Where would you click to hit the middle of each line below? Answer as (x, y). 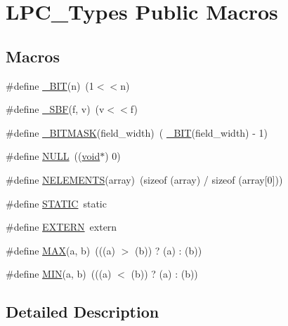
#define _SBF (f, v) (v (55, 109)
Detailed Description (83, 312)
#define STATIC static (56, 203)
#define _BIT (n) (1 (50, 85)
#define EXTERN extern (61, 227)
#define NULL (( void (53, 156)
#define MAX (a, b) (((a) (60, 250)
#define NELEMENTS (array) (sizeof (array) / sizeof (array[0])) (144, 179)
